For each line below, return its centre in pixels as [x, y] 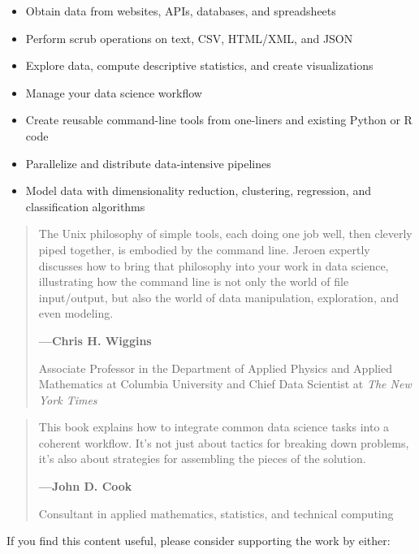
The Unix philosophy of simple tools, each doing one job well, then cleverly [225, 234]
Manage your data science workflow [114, 92]
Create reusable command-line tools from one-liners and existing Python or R [219, 120]
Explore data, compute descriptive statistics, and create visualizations [199, 65]
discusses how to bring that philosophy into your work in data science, [214, 265]
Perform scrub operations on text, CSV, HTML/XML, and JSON [189, 38]
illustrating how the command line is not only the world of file [194, 281]
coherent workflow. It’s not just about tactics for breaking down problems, [224, 442]
